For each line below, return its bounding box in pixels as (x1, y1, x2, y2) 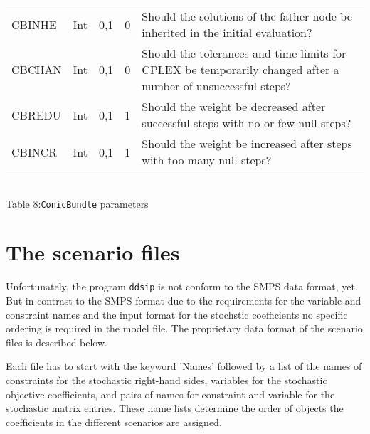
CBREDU (11, 106, 61, 123)
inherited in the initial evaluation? (142, 24, 312, 41)
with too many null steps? (142, 152, 272, 168)
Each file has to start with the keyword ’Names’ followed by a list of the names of (6, 359, 362, 374)
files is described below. (6, 334, 107, 349)
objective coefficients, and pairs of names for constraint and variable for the (6, 386, 335, 401)
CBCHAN (11, 61, 62, 78)
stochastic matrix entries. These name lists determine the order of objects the (6, 401, 344, 416)
